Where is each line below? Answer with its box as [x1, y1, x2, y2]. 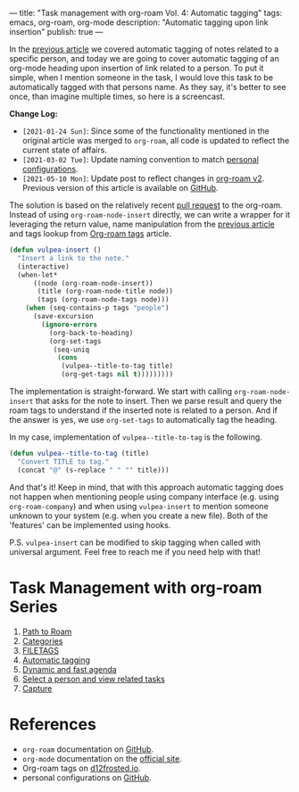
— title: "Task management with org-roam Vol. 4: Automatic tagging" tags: [9, 8, 283, 18]
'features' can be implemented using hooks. [9, 519, 171, 530]
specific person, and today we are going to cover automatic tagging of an [9, 54, 279, 63]
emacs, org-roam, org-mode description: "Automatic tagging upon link [9, 17, 269, 28]
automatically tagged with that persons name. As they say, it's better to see [9, 82, 287, 92]
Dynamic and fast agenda [21, 664, 118, 674]
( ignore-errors [41, 320, 98, 329]
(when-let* [17, 270, 58, 279]
